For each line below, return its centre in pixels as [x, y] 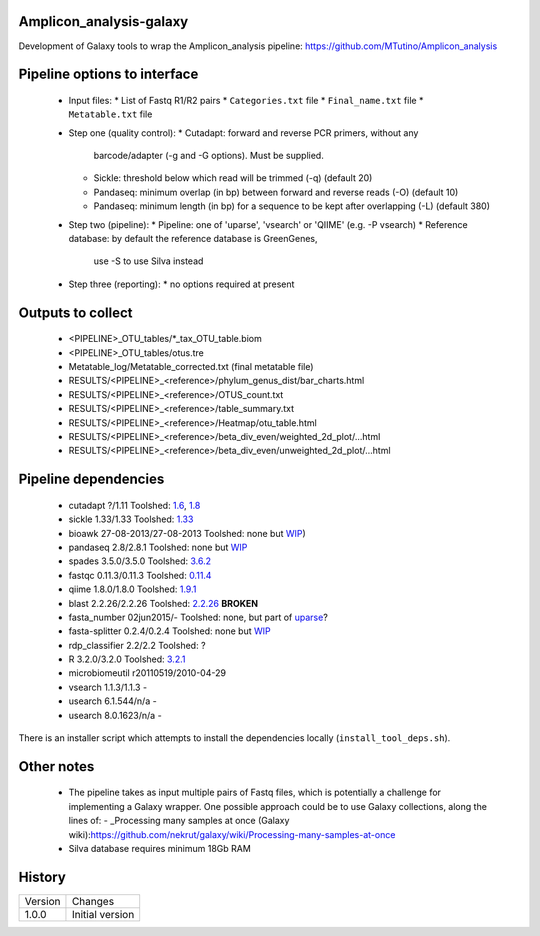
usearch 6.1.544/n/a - [112, 701]
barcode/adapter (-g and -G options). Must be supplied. [208, 156]
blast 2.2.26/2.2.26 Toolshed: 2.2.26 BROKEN [163, 603]
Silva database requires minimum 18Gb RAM [160, 848]
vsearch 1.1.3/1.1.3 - [108, 687]
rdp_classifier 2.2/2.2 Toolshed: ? [137, 645]
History [42, 876]
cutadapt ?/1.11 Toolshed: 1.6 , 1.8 [134, 505]
